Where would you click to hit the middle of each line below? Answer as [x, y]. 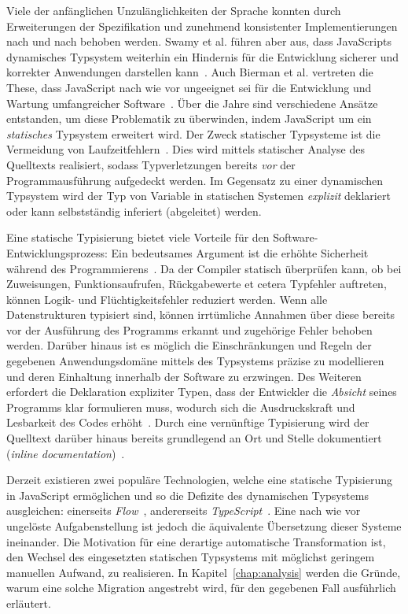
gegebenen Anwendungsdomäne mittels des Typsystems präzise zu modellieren [195, 361]
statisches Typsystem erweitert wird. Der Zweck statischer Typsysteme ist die [193, 133]
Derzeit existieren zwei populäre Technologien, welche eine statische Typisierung [199, 480]
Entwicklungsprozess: [57, 252]
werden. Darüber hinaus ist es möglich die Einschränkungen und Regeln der [189, 345]
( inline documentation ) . [66, 453]
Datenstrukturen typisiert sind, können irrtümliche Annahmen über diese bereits [201, 314]
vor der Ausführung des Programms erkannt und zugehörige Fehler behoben [189, 329]
